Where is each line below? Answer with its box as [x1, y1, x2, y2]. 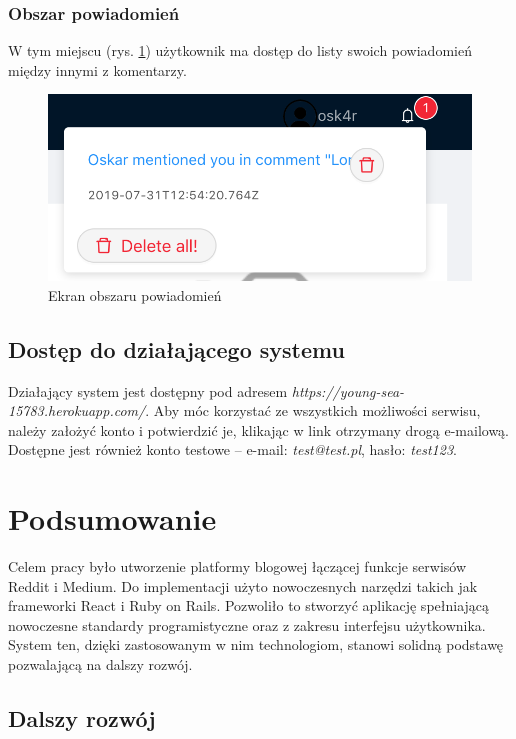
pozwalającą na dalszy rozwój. [8, 654, 193, 675]
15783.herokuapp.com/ [8, 400, 146, 421]
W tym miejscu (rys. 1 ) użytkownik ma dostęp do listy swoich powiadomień [8, 40, 472, 61]
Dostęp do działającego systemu [8, 333, 345, 364]
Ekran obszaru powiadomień [48, 284, 222, 305]
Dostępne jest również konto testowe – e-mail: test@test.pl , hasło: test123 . [8, 439, 457, 460]
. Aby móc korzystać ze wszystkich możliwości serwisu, [145, 400, 481, 421]
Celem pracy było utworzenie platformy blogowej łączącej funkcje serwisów [8, 556, 467, 577]
